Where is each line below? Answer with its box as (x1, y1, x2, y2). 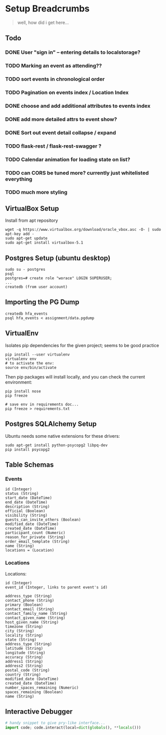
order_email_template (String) (5, 539, 70, 544)
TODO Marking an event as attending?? (5, 62, 102, 69)
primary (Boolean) (5, 602, 43, 607)
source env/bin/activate (5, 365, 57, 370)
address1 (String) (5, 659, 43, 664)
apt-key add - (5, 231, 35, 237)
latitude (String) (5, 646, 43, 651)
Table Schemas (5, 460, 54, 469)
